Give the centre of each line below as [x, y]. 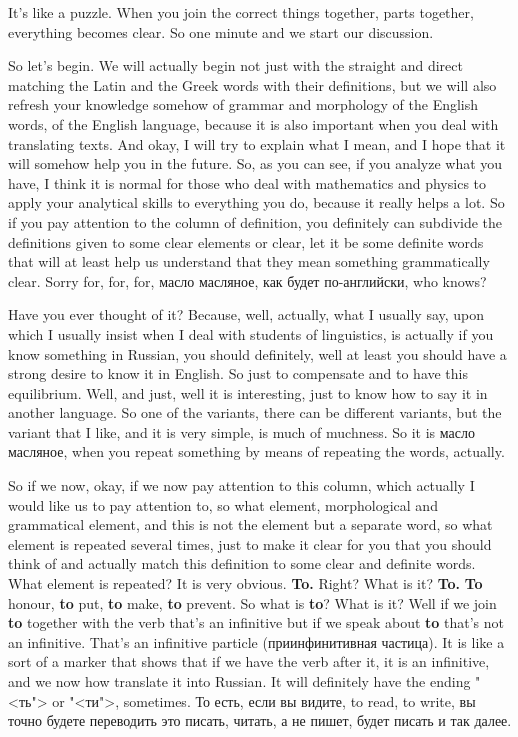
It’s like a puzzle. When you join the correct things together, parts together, [241, 12]
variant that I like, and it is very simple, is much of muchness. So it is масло [241, 431]
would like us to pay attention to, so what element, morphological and [223, 504]
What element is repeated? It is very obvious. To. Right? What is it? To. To [245, 583]
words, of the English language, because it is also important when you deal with [253, 123]
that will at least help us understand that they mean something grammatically [249, 261]
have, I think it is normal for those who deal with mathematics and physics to [247, 182]
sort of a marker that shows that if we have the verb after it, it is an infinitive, [249, 661]
